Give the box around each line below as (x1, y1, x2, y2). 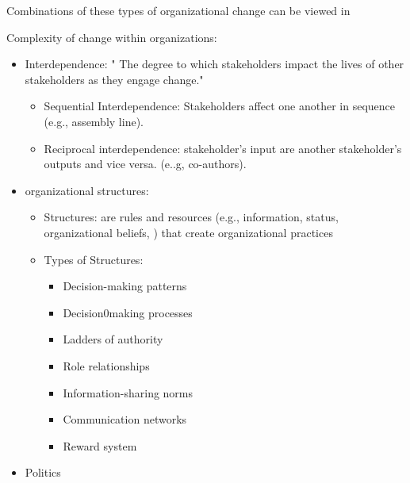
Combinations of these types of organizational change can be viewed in (6, 2, 351, 18)
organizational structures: (25, 182, 149, 198)
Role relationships (63, 357, 150, 374)
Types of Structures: (44, 251, 144, 267)
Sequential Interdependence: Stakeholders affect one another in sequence (44, 98, 396, 114)
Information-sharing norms (63, 384, 194, 401)
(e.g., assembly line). (44, 113, 144, 129)
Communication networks (63, 411, 187, 427)
